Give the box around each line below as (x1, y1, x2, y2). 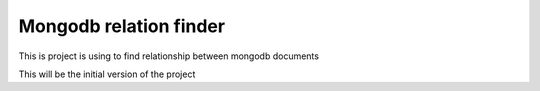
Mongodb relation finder (18, 15, 225, 37)
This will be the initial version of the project (18, 68, 196, 80)
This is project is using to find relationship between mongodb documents (18, 50, 320, 62)
